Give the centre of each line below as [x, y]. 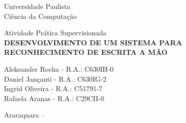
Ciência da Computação [41, 16]
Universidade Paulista [37, 6]
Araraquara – [24, 115]
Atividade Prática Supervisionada [55, 33]
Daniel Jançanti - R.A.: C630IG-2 [55, 78]
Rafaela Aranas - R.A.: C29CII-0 [54, 98]
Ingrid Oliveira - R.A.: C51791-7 [53, 88]
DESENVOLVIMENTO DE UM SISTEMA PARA [93, 42]
